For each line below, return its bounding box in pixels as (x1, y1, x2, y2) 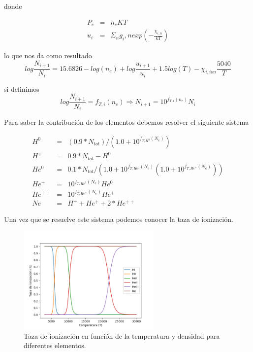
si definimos (4, 83, 39, 94)
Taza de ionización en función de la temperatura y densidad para (24, 330, 220, 341)
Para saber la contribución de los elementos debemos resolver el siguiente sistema (4, 117, 249, 127)
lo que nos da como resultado (4, 50, 92, 61)
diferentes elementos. (24, 340, 86, 351)
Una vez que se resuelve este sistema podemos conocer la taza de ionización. (4, 214, 233, 224)
